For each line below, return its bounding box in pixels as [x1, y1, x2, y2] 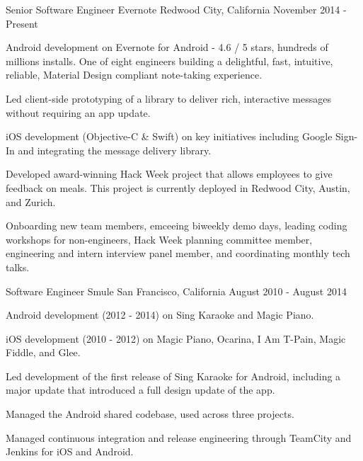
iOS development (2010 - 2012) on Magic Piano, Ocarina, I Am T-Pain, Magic [6, 331, 346, 346]
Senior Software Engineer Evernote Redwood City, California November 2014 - [6, 2, 347, 16]
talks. [6, 259, 30, 274]
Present [6, 16, 38, 30]
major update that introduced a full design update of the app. [6, 382, 275, 397]
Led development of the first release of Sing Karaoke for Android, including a [6, 368, 341, 383]
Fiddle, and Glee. [6, 345, 81, 360]
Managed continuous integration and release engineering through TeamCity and [6, 430, 352, 445]
